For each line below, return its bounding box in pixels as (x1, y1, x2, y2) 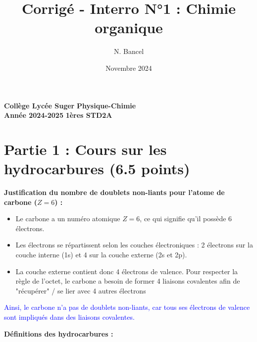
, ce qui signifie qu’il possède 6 (140, 213, 232, 224)
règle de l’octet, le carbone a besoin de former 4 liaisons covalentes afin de (15, 276, 240, 286)
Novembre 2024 (105, 62, 152, 73)
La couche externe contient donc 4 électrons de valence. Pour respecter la (15, 266, 238, 276)
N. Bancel (113, 46, 144, 56)
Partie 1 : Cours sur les (4, 139, 167, 159)
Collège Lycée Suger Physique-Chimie (4, 100, 136, 110)
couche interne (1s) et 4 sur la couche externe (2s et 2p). (15, 249, 187, 259)
